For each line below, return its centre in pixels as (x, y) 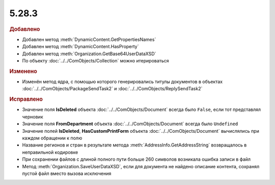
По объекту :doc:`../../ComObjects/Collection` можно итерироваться (95, 60)
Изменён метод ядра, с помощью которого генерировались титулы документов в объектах (122, 82)
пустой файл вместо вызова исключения (67, 173)
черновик (33, 117)
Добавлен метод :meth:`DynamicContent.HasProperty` (80, 47)
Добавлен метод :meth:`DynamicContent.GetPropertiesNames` (89, 39)
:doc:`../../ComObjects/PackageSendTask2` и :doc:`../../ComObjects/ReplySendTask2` (112, 89)
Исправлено (26, 99)
